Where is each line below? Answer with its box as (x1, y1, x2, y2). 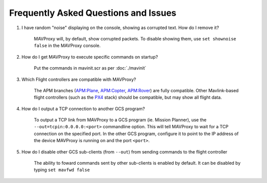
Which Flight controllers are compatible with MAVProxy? (21, 76, 136, 82)
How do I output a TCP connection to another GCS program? (21, 106, 145, 111)
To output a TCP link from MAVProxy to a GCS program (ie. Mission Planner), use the (34, 117, 207, 123)
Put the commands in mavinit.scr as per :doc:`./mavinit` (34, 65, 146, 71)
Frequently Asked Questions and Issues (9, 7, 177, 18)
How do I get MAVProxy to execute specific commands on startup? (21, 54, 158, 60)
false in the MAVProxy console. (34, 42, 101, 49)
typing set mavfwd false (34, 167, 90, 173)
